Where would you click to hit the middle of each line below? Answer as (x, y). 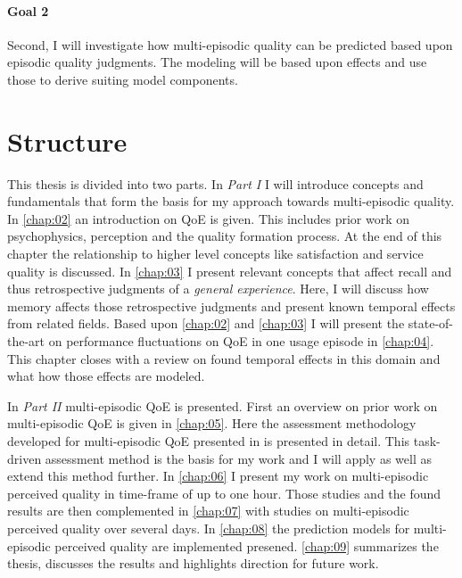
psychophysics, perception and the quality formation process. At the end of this (225, 236)
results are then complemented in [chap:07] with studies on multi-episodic (208, 511)
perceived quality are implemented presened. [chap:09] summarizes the (247, 545)
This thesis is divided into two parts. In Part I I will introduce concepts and (215, 183)
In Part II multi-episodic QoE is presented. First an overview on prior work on (223, 405)
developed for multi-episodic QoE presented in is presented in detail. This (209, 441)
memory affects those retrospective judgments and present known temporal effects (231, 306)
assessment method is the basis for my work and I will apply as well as (238, 458)
